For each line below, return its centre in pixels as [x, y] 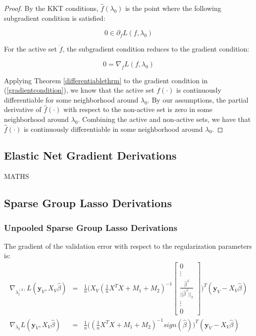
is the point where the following [173, 8]
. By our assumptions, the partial [198, 99]
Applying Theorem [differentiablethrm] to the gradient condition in [106, 80]
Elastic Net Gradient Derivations [90, 155]
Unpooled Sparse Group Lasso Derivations [91, 227]
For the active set [30, 49]
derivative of [23, 109]
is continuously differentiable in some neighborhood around [113, 129]
